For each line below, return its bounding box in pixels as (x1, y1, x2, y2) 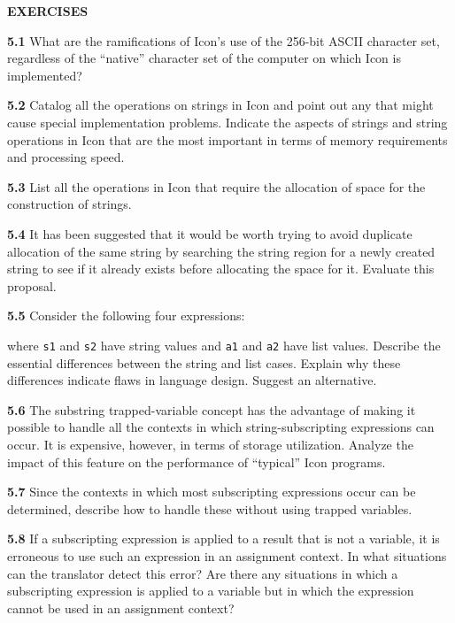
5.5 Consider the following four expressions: (7, 306, 245, 325)
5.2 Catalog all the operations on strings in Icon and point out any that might (7, 96, 434, 114)
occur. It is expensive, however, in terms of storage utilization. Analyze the (7, 435, 413, 453)
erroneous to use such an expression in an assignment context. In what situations (7, 546, 447, 565)
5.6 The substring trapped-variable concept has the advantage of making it (7, 400, 416, 419)
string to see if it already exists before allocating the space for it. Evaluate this (7, 259, 435, 278)
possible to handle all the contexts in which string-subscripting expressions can (7, 418, 435, 436)
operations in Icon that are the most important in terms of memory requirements (7, 130, 448, 149)
